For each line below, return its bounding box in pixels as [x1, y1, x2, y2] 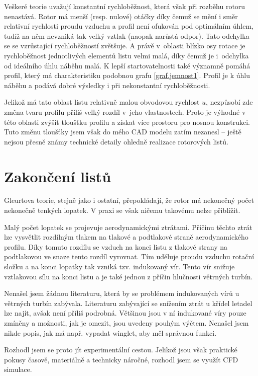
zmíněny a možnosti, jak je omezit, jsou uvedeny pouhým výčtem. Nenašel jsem [4, 317, 249, 328]
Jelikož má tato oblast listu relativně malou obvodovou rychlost [4, 97, 200, 107]
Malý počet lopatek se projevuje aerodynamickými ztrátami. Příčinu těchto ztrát [4, 221, 252, 232]
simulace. [4, 364, 32, 374]
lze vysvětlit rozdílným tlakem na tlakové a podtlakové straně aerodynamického [4, 232, 248, 242]
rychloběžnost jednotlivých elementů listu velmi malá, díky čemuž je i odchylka [4, 50, 249, 60]
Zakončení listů [4, 166, 111, 186]
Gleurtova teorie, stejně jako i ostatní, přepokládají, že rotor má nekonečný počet [4, 195, 254, 205]
